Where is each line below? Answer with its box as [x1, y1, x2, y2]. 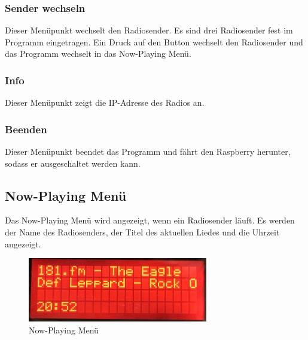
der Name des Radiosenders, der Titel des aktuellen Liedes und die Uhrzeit [5, 226, 280, 238]
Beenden [5, 121, 47, 136]
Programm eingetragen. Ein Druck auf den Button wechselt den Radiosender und [5, 35, 303, 48]
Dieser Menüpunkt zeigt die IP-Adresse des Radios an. [5, 96, 205, 109]
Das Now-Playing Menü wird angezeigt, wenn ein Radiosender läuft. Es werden [5, 214, 295, 226]
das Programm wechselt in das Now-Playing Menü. [5, 47, 191, 60]
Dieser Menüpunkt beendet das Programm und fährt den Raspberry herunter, [5, 145, 291, 158]
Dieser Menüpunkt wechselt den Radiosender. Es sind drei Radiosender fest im [5, 24, 293, 36]
